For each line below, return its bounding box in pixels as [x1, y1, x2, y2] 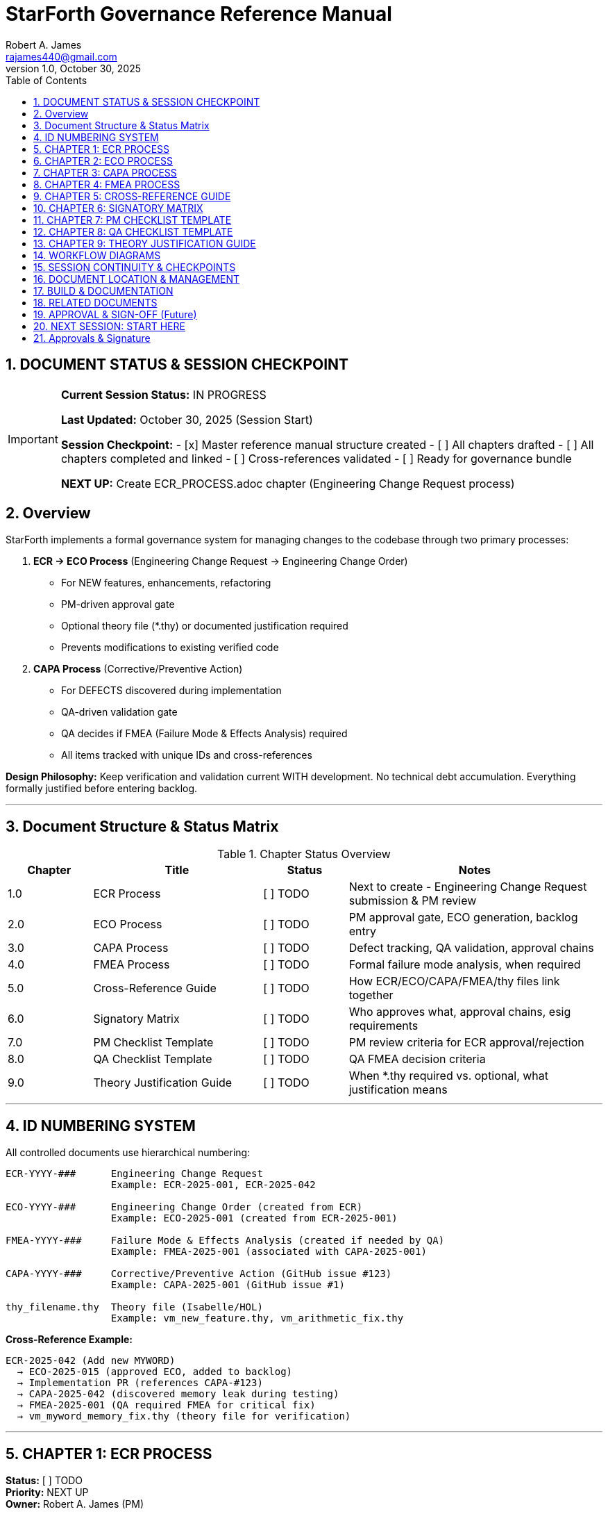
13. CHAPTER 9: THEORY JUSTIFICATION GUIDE [33, 237, 256, 249]
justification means [348, 1083, 448, 1097]
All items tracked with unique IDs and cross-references [61, 749, 312, 762]
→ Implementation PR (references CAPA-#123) [17, 1377, 263, 1389]
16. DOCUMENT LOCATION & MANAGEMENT [33, 272, 240, 285]
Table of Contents [6, 74, 87, 86]
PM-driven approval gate [61, 598, 175, 611]
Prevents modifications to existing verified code [61, 641, 279, 654]
